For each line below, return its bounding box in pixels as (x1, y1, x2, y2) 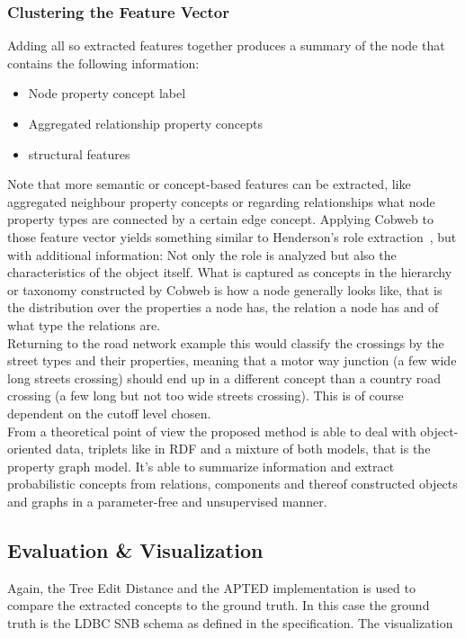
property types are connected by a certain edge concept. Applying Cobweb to (7, 210, 434, 229)
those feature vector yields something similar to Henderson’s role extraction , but (7, 227, 457, 246)
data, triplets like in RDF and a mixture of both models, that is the (56, 439, 431, 458)
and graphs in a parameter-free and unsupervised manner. (7, 491, 327, 510)
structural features (28, 144, 130, 163)
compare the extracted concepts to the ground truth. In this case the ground (7, 596, 430, 615)
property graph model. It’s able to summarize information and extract (7, 456, 395, 475)
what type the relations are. (7, 315, 161, 334)
